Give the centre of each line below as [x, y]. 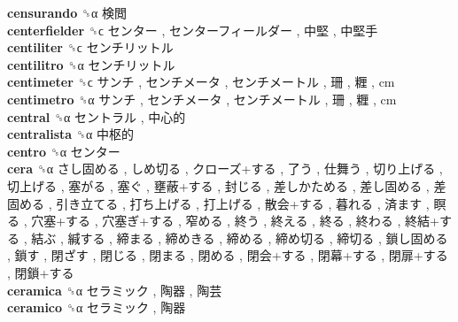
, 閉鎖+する [41, 272]
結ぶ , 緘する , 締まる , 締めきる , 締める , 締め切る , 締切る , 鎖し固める [240, 238]
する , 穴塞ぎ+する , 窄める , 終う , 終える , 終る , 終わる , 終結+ [252, 221]
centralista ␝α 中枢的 [70, 134]
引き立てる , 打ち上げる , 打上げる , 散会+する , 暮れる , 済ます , [243, 203]
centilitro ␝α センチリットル [91, 64]
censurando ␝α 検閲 [67, 12]
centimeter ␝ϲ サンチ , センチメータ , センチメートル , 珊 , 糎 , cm [201, 82]
